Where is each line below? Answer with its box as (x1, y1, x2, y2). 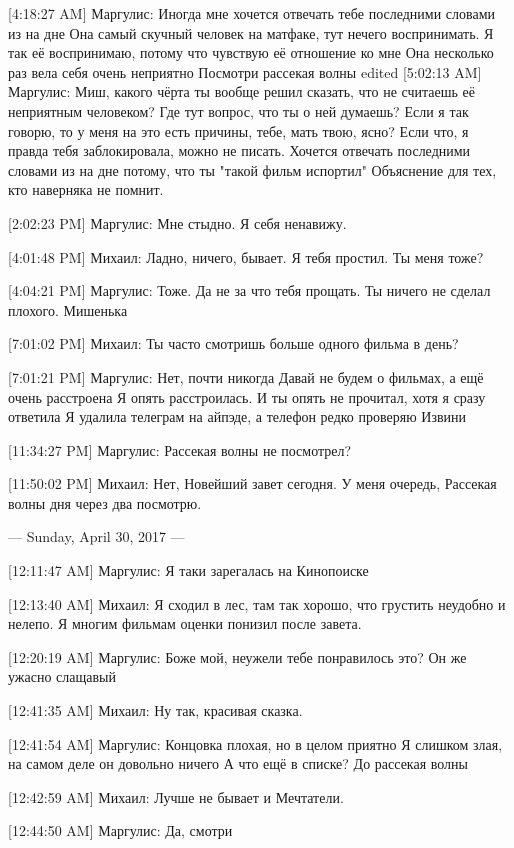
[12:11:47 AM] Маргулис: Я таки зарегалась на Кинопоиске (8, 560, 369, 581)
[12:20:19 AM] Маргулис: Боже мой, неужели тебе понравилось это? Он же (8, 646, 467, 667)
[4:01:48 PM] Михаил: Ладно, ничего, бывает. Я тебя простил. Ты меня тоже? (8, 246, 484, 267)
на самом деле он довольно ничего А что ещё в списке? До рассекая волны (8, 753, 468, 774)
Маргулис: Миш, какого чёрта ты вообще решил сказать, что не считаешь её (8, 81, 476, 102)
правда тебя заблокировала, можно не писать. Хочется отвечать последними (8, 140, 471, 161)
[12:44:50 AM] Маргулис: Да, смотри (8, 820, 233, 841)
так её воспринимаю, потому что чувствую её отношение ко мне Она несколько (8, 42, 494, 63)
